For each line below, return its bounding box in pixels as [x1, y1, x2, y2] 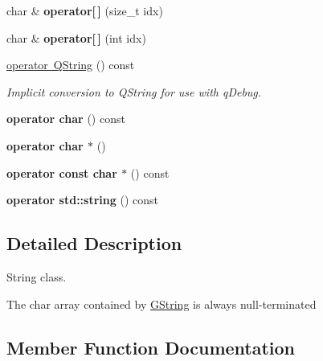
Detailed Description [6, 231, 182, 256]
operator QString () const [6, 56, 135, 73]
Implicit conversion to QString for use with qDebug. [6, 83, 262, 100]
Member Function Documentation [6, 334, 296, 359]
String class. [6, 268, 67, 285]
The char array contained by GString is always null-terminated [6, 295, 317, 312]
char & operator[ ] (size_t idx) [6, 2, 163, 18]
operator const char [6, 164, 117, 181]
